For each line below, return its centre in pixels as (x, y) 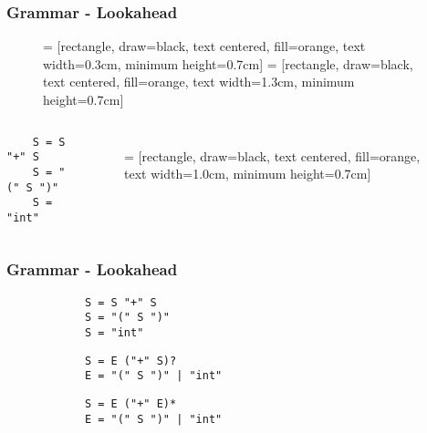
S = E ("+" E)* (130, 404)
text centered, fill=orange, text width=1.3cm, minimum (199, 82)
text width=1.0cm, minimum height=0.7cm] (248, 174)
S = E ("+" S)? (130, 361)
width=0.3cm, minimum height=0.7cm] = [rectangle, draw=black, (228, 63)
